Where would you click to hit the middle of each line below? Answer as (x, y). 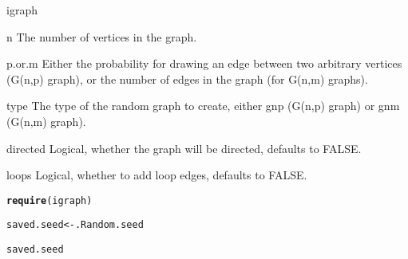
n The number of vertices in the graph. (102, 36)
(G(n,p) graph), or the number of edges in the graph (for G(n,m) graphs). (187, 78)
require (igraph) (50, 200)
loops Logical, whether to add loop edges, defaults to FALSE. (157, 175)
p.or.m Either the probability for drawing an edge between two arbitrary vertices (204, 63)
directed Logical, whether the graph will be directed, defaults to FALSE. (184, 148)
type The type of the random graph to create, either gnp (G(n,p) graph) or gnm (203, 106)
